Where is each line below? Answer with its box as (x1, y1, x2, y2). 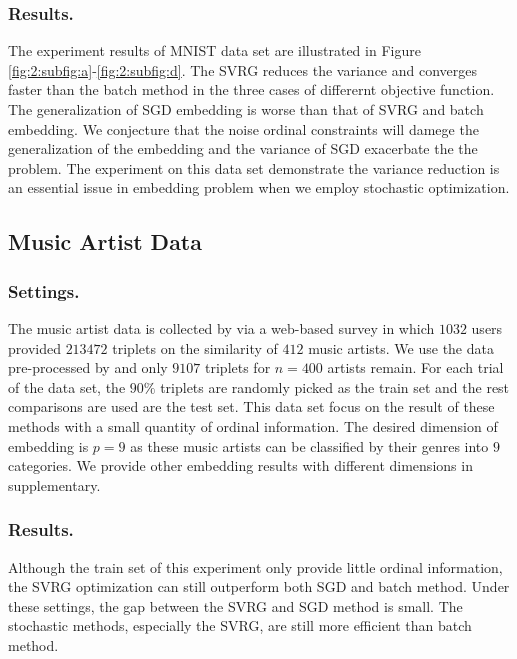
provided (8, 337, 61, 358)
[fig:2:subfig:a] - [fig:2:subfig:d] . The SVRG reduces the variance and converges (8, 59, 478, 80)
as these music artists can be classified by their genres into (130, 435, 489, 456)
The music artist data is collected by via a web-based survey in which (8, 317, 435, 338)
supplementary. (8, 474, 101, 495)
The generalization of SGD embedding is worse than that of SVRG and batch (8, 99, 484, 119)
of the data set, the (8, 376, 126, 397)
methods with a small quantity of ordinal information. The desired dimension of (8, 415, 498, 436)
